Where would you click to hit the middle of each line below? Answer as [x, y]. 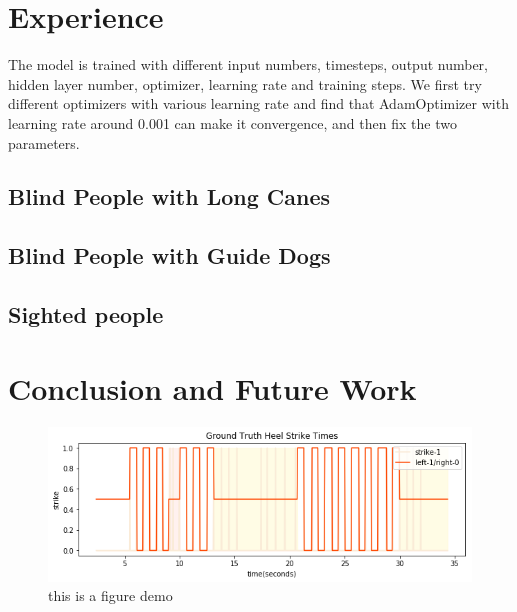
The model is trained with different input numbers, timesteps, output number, [248, 64]
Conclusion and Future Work [212, 387]
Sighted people [86, 314]
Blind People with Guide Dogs [169, 255]
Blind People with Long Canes [169, 196]
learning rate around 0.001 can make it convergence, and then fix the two [232, 122]
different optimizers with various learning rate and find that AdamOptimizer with [258, 103]
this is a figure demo [110, 595]
